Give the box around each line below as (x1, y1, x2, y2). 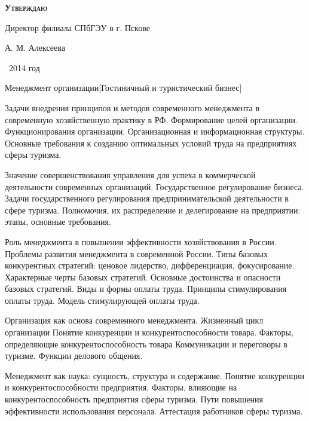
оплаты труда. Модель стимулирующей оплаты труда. (5, 294, 200, 306)
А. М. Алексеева (5, 41, 65, 54)
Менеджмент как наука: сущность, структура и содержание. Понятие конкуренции (5, 369, 305, 382)
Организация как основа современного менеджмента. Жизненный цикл (5, 314, 264, 327)
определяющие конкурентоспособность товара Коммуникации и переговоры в (5, 337, 287, 350)
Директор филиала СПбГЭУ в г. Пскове (5, 21, 150, 33)
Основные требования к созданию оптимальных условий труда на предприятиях (5, 136, 297, 149)
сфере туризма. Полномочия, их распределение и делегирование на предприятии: (5, 203, 301, 216)
